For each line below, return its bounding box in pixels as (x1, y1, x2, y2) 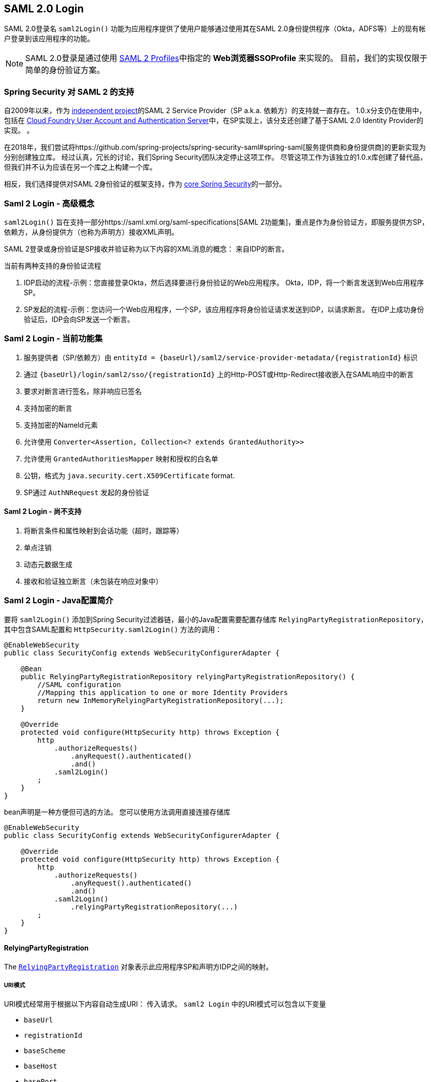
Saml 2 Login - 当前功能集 (4, 333, 103, 344)
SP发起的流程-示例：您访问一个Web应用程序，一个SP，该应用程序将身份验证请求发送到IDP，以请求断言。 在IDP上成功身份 (24, 305, 424, 314)
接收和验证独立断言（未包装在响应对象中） (24, 576, 162, 585)
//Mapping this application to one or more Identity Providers (37, 688, 288, 697)
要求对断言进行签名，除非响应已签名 (24, 386, 142, 395)
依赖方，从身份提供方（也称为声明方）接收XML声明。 (4, 227, 179, 236)
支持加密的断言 (24, 403, 72, 412)
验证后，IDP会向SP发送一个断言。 (24, 315, 134, 323)
